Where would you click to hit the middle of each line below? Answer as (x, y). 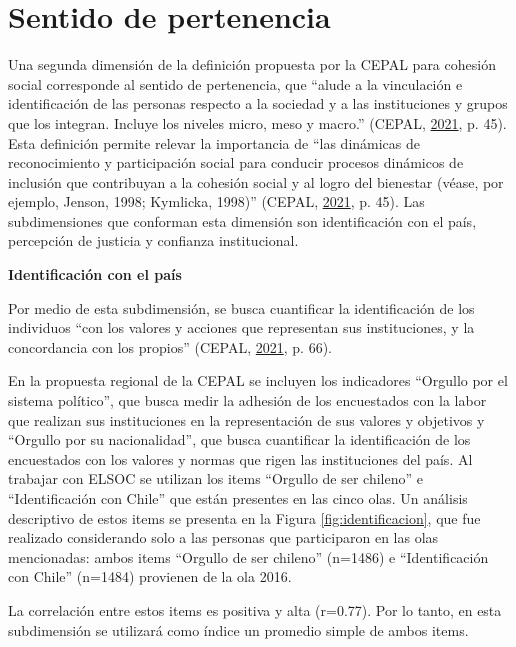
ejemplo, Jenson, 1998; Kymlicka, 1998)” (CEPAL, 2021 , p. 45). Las (216, 201)
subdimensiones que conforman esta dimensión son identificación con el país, (242, 220)
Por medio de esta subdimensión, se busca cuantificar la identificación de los (241, 307)
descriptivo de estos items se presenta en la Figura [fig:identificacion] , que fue (244, 517)
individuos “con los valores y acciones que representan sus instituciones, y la (241, 327)
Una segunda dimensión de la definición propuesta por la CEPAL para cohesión (252, 64)
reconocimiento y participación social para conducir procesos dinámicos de (236, 162)
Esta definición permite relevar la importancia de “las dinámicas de (214, 142)
